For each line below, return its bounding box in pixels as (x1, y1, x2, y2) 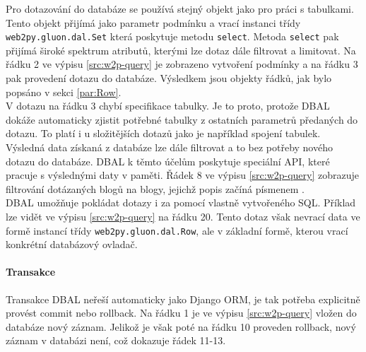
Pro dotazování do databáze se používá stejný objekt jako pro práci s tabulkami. (6, 1, 354, 16)
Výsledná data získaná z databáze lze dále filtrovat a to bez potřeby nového (6, 140, 333, 154)
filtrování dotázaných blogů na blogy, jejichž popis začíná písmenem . (6, 181, 305, 196)
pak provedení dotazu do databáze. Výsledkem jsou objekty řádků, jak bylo (6, 71, 332, 86)
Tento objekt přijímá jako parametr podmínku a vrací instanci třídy (6, 15, 301, 30)
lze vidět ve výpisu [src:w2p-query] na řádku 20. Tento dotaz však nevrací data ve (6, 209, 360, 223)
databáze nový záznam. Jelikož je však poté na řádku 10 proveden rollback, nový (6, 319, 356, 334)
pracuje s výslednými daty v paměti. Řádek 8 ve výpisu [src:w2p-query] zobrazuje (6, 168, 360, 182)
